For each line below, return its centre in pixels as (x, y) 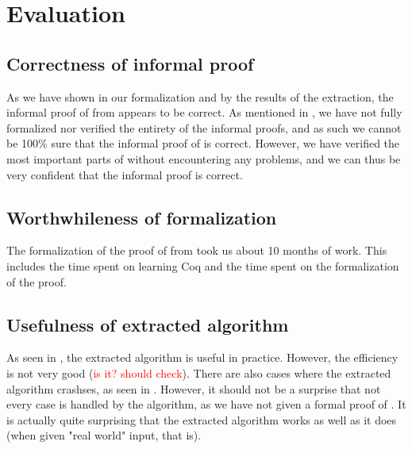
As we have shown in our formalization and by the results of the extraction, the (200, 96)
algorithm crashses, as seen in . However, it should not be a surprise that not (194, 388)
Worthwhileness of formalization (142, 217)
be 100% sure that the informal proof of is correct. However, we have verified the (203, 143)
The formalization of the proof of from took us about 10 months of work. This (197, 250)
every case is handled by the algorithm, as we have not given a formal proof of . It (206, 404)
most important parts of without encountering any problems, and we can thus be (204, 158)
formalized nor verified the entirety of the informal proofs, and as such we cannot (204, 127)
